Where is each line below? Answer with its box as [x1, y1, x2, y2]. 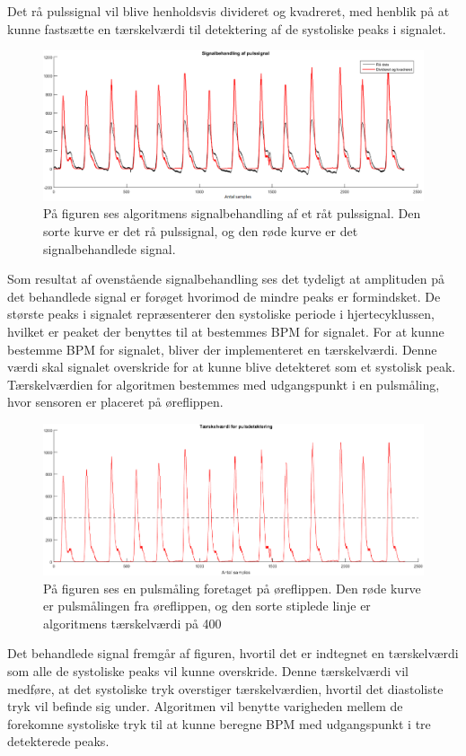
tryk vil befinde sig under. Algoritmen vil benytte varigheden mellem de [7, 697, 403, 716]
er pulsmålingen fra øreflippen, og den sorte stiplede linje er [43, 596, 371, 615]
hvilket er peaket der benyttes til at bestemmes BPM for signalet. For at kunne [7, 322, 444, 341]
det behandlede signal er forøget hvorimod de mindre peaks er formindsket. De [7, 286, 441, 305]
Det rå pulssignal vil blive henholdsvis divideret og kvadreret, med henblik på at [7, 2, 450, 20]
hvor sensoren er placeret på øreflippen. [7, 392, 224, 411]
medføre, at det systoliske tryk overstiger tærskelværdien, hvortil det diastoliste [7, 679, 444, 698]
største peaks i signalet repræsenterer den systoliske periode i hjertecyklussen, [7, 304, 435, 323]
